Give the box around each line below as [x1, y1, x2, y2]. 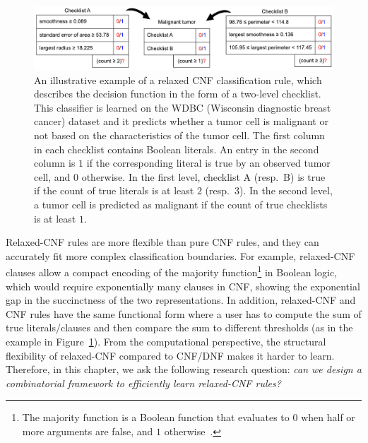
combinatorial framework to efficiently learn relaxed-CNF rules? [6, 375, 281, 390]
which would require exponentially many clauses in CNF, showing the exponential [6, 278, 360, 293]
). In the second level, [239, 183, 333, 198]
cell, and [34, 169, 71, 184]
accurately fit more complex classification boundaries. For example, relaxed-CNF [6, 248, 355, 263]
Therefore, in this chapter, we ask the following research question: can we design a [6, 362, 362, 377]
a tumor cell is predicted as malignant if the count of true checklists [34, 197, 328, 212]
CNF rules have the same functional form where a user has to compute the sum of [6, 306, 362, 321]
